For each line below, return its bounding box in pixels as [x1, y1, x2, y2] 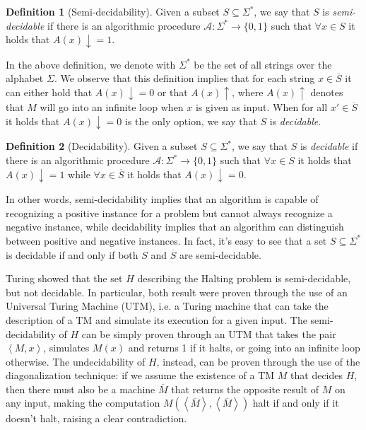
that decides [290, 368, 343, 383]
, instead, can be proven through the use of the [156, 354, 360, 368]
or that [157, 84, 188, 99]
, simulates [43, 340, 90, 355]
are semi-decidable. [179, 247, 261, 262]
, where [232, 84, 264, 99]
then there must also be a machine [6, 381, 155, 396]
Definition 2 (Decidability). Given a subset [6, 139, 198, 153]
